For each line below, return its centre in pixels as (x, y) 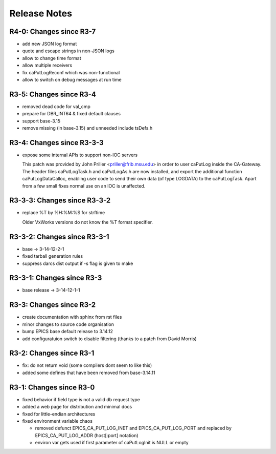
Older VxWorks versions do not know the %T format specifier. (88, 222)
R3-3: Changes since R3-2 (53, 305)
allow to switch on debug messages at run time (72, 80)
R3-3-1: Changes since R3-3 (56, 278)
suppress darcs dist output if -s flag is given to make (78, 263)
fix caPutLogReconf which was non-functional (71, 72)
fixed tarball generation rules (53, 256)
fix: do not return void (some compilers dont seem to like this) (87, 365)
